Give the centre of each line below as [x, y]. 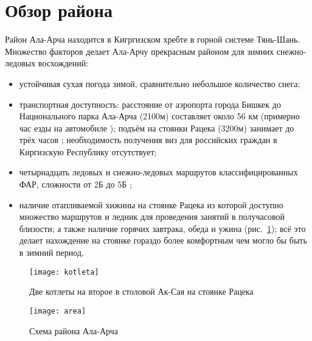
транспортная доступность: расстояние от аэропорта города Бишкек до [150, 104]
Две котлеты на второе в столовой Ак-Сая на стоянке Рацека [141, 291]
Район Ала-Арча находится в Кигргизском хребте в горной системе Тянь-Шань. [153, 39]
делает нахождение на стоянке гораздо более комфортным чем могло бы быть [163, 240]
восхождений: [63, 63]
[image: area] [58, 311]
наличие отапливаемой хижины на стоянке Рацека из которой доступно [151, 204]
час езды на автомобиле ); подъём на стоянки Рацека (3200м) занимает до [157, 128]
